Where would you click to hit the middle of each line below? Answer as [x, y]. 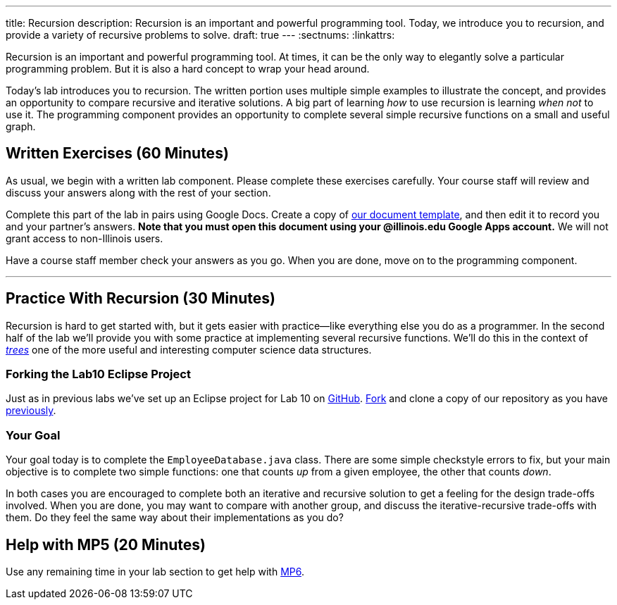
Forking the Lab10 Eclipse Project [98, 374]
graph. [21, 126]
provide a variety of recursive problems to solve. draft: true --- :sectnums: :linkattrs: [200, 35]
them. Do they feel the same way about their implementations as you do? [175, 518]
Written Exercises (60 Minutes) [117, 154]
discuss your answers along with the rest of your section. [138, 192]
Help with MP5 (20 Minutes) [106, 544]
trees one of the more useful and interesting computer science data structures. [189, 349]
